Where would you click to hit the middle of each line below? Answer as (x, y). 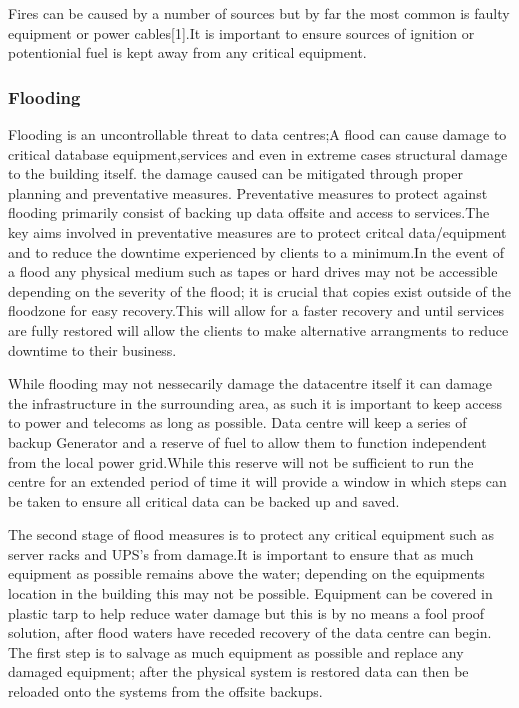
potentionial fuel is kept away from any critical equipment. (187, 52)
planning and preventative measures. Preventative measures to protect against (248, 192)
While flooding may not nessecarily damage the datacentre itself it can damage (250, 383)
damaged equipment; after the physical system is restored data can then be (238, 671)
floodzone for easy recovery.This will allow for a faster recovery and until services (256, 310)
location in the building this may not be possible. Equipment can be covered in (250, 593)
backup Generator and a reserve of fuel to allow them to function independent (247, 441)
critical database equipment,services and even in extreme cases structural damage (258, 153)
